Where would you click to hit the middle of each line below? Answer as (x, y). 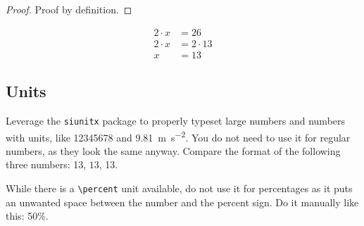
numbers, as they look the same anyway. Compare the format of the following (173, 150)
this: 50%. (27, 216)
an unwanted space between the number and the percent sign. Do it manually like (182, 202)
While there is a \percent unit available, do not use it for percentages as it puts (179, 188)
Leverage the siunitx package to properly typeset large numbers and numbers (176, 120)
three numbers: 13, (46, 164)
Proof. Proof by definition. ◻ (69, 9)
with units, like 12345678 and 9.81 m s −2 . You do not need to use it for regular (178, 136)
